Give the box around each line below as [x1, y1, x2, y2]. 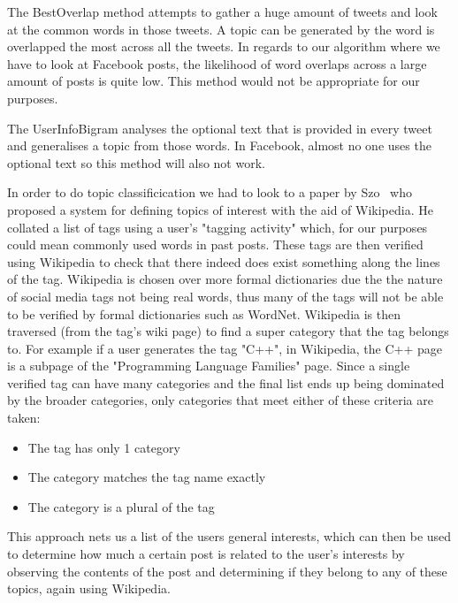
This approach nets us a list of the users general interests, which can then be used [7, 527, 452, 546]
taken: [7, 408, 41, 427]
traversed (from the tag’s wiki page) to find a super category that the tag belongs [7, 322, 449, 340]
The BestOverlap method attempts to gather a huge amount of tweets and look [7, 3, 438, 20]
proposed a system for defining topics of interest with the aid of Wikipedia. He [7, 200, 433, 218]
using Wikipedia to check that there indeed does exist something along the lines [7, 252, 440, 271]
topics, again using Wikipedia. [7, 579, 171, 598]
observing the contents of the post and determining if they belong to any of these [7, 561, 447, 580]
